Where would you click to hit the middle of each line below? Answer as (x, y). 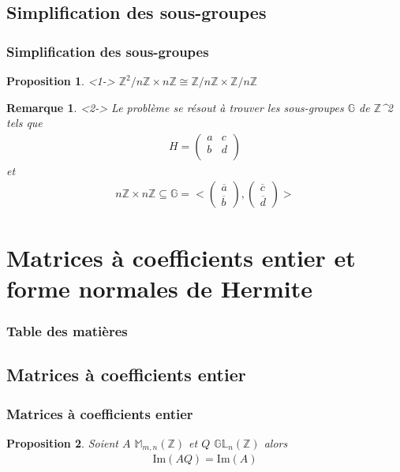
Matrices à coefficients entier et (181, 257)
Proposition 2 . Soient (62, 442)
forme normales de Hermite (159, 288)
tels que (24, 123)
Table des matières (67, 330)
